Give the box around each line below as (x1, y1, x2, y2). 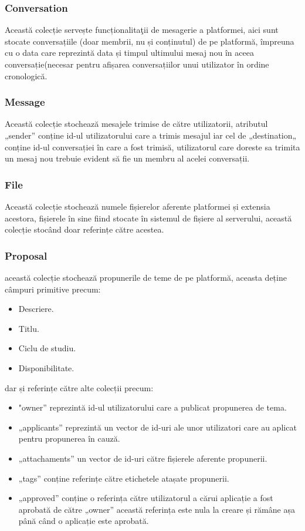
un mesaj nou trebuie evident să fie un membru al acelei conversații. (5, 152, 250, 164)
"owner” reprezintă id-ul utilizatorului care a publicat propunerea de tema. (18, 401, 287, 414)
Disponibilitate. (18, 361, 74, 374)
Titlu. (18, 322, 39, 334)
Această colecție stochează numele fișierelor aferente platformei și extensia (5, 200, 270, 212)
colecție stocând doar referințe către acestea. (5, 223, 164, 236)
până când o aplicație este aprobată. (18, 515, 149, 527)
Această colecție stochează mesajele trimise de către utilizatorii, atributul (5, 117, 268, 130)
